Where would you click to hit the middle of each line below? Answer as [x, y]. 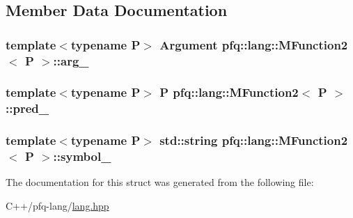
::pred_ [27, 108]
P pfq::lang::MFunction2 [229, 92]
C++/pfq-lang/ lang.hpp [57, 206]
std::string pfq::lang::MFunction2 [254, 140]
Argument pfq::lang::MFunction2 [254, 44]
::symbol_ [82, 156]
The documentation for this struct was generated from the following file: [160, 182]
